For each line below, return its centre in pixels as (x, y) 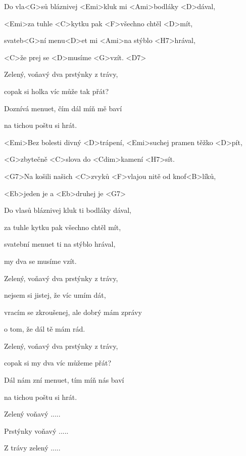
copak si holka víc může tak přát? (56, 91)
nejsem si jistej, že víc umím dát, (55, 295)
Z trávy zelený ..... (32, 448)
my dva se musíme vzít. (40, 261)
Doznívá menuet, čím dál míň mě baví (63, 108)
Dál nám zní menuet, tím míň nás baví (64, 380)
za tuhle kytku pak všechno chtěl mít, (63, 227)
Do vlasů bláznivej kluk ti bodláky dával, (68, 210)
